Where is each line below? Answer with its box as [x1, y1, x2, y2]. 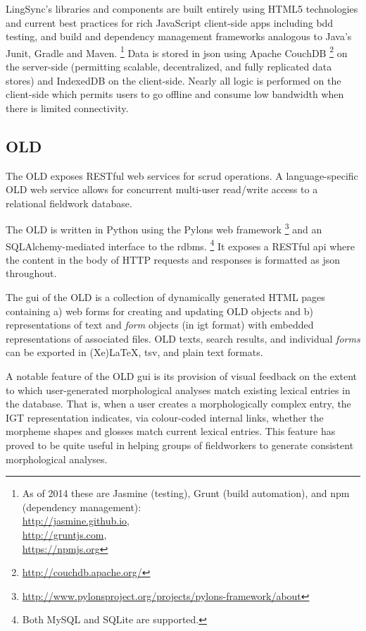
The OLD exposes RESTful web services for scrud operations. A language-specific [6, 168, 358, 183]
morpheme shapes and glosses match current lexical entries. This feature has [6, 424, 336, 439]
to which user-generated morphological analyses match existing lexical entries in [6, 382, 351, 397]
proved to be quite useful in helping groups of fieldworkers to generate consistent [6, 438, 354, 453]
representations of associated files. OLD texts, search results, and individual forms [6, 331, 360, 345]
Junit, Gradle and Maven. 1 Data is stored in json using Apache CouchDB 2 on [6, 43, 348, 60]
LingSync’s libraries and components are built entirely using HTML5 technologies [6, 1, 358, 16]
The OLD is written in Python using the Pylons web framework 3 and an [6, 220, 322, 237]
